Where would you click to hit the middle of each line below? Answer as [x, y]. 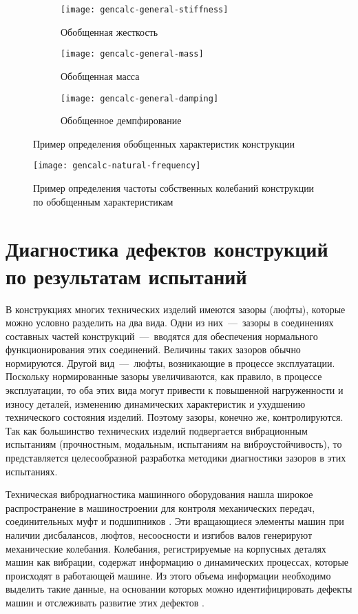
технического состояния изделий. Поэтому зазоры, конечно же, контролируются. [175, 417]
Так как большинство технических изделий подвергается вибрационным [157, 430]
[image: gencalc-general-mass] [132, 54]
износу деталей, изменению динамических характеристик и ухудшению [156, 403]
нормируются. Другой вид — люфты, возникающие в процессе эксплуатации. [170, 363]
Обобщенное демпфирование [121, 120]
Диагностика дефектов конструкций [167, 249]
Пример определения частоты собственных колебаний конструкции [174, 188]
